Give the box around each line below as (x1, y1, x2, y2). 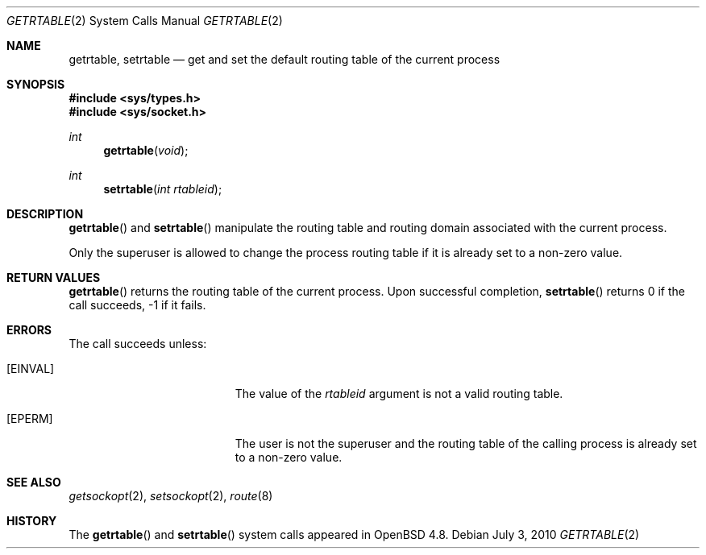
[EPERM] (6, 412, 53, 425)
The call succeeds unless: (69, 337, 207, 350)
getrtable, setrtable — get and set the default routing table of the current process (69, 52, 500, 66)
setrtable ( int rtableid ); (103, 182, 222, 196)
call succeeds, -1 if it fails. (69, 298, 206, 312)
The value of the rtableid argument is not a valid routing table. (235, 387, 563, 400)
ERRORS (6, 323, 52, 337)
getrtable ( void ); (103, 143, 189, 157)
